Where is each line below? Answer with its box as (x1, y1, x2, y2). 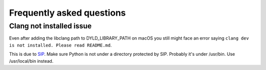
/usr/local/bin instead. (9, 58, 54, 64)
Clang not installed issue (9, 22, 92, 30)
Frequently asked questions (9, 7, 126, 18)
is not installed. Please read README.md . (9, 42, 112, 48)
